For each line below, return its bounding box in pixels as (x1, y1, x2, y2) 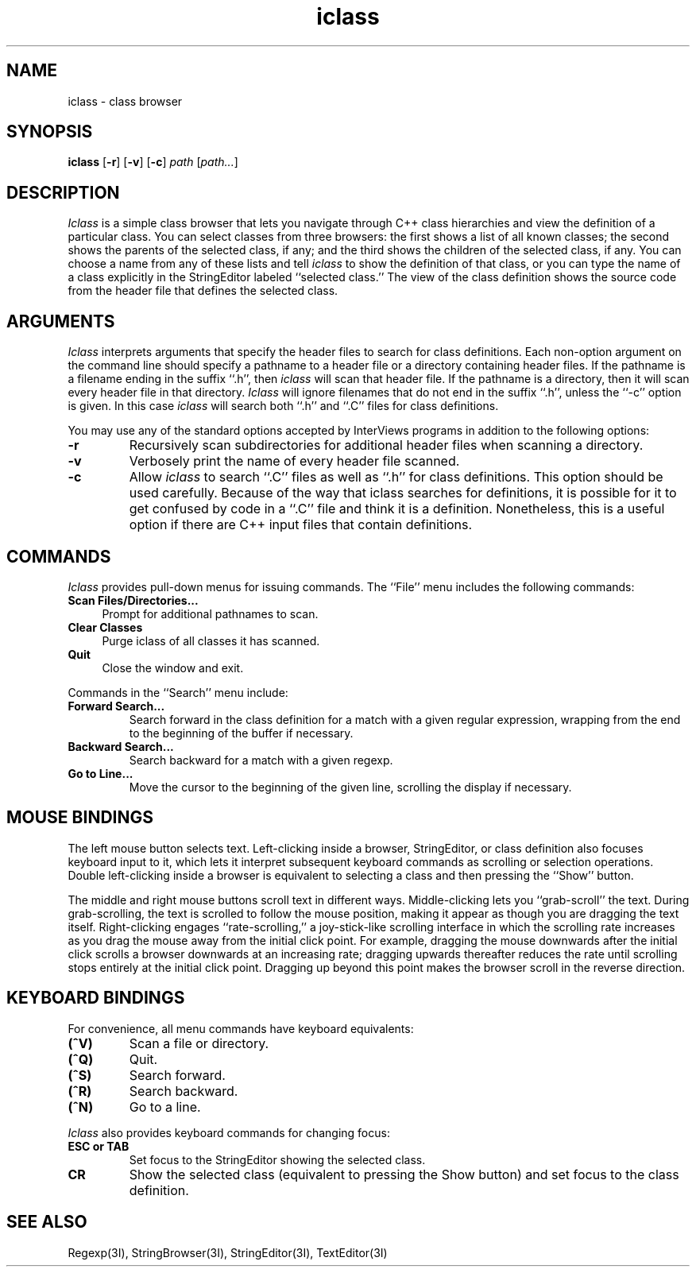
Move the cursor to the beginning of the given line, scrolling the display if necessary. (129, 780, 572, 794)
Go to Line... (68, 766, 133, 780)
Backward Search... (68, 739, 174, 753)
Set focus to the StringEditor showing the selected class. (129, 1152, 426, 1167)
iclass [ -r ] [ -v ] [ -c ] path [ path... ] (68, 155, 238, 169)
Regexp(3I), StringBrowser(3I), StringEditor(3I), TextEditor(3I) (68, 1245, 388, 1259)
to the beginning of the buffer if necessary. (129, 725, 354, 740)
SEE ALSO (6, 1212, 87, 1232)
